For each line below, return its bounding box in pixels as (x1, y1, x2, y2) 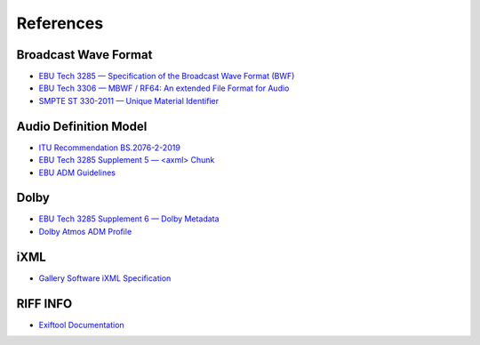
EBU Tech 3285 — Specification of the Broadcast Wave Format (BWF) (38, 71, 295, 82)
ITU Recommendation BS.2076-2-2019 (38, 142, 181, 153)
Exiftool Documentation (38, 319, 124, 330)
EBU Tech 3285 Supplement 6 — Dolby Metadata (38, 213, 220, 224)
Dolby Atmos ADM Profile (38, 226, 132, 237)
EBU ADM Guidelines (38, 167, 116, 178)
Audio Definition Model (16, 118, 148, 133)
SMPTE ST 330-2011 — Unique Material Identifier (38, 95, 220, 106)
